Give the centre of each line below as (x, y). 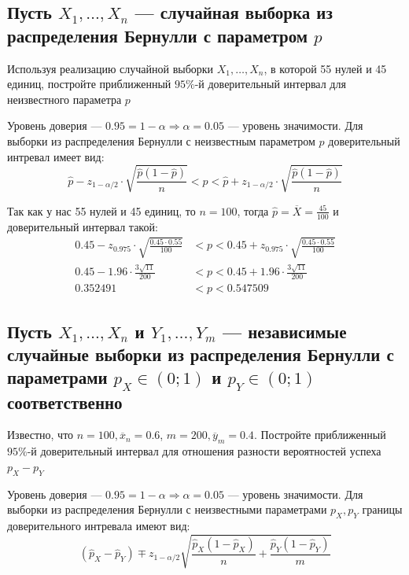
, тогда (253, 210)
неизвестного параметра (64, 99)
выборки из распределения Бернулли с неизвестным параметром (161, 140)
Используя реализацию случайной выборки (111, 68)
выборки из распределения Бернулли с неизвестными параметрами (167, 509)
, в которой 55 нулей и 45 (325, 68)
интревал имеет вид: (56, 156)
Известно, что (41, 435)
